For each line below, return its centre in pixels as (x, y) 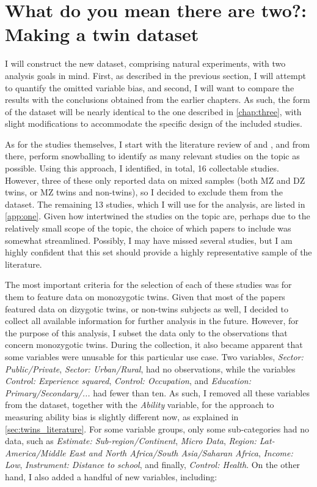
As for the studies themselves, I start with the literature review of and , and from (158, 144)
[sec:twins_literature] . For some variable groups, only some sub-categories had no (157, 428)
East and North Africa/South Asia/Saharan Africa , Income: (181, 452)
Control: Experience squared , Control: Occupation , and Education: (128, 381)
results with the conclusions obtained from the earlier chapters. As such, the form (158, 100)
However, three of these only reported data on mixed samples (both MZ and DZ (155, 180)
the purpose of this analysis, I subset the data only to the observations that (146, 332)
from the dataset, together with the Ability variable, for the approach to (140, 405)
